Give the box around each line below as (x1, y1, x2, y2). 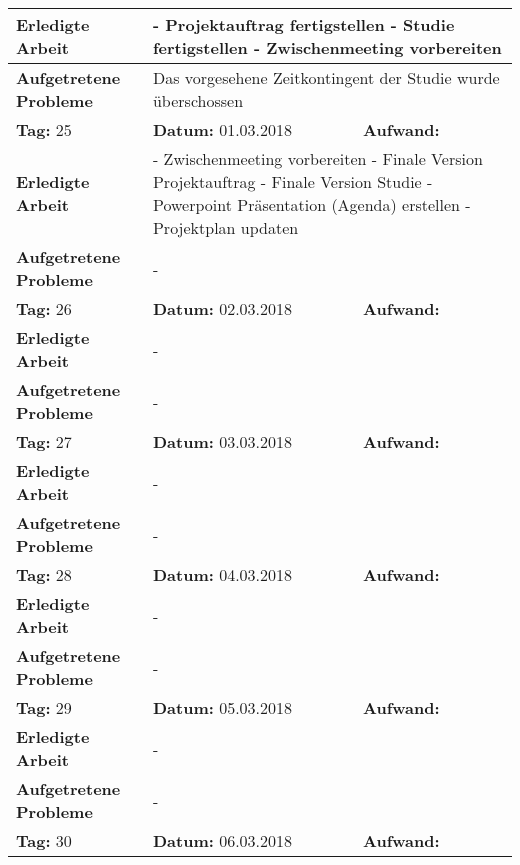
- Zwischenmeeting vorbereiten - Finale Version (152, 147, 483, 170)
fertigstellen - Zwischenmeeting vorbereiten (152, 36, 502, 59)
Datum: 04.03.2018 (152, 563, 293, 586)
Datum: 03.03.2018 (152, 430, 293, 453)
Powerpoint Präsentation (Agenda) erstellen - (152, 193, 471, 216)
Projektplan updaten (152, 216, 299, 239)
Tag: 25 (16, 118, 72, 141)
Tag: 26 (16, 297, 72, 320)
